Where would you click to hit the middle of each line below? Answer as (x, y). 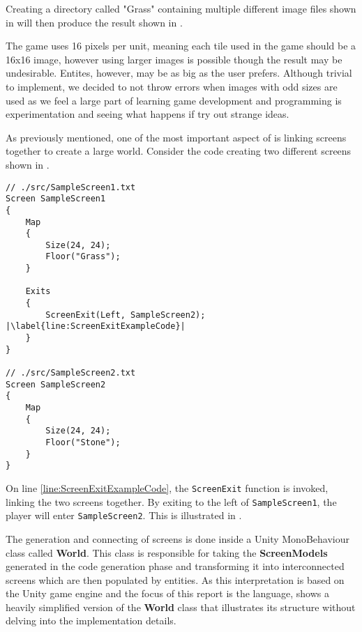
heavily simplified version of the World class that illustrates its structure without (181, 607)
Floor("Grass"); (83, 257)
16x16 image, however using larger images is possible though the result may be (174, 59)
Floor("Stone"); (83, 442)
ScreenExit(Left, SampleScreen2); (126, 315)
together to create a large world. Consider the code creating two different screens (179, 151)
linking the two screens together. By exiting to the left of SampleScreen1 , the (171, 501)
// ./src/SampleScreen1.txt (71, 187)
